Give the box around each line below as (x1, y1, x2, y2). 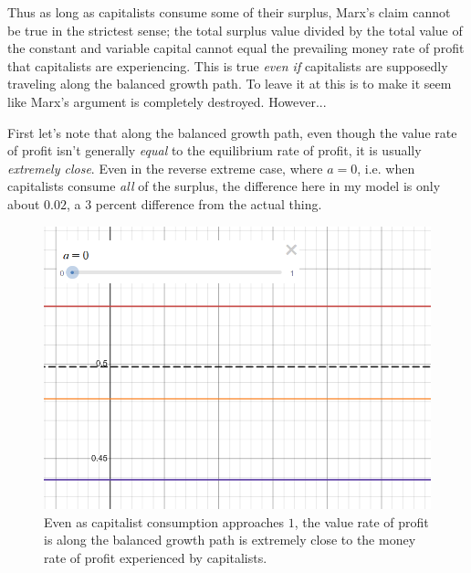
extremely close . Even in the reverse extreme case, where (7, 158, 323, 177)
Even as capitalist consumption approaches (44, 512, 285, 531)
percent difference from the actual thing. (95, 194, 322, 213)
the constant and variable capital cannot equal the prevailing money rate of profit (7, 38, 465, 58)
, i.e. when (357, 158, 415, 177)
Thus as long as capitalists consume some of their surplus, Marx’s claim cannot (7, 3, 451, 21)
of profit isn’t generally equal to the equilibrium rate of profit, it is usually (7, 141, 422, 160)
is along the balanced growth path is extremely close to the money (44, 530, 416, 549)
